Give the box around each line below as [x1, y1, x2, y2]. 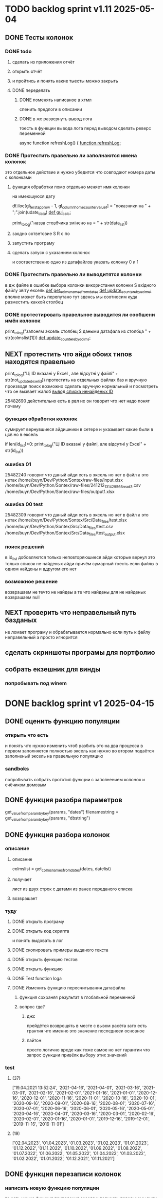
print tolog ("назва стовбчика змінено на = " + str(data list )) [12, 220, 128, 227]
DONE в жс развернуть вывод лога [19, 116, 92, 122]
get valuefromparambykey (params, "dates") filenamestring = [5, 809, 119, 816]
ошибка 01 [5, 461, 32, 468]
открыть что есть [5, 732, 49, 739]
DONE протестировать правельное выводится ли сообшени [5, 311, 155, 318]
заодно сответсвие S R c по [12, 231, 70, 236]
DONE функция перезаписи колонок [5, 1170, 122, 1178]
